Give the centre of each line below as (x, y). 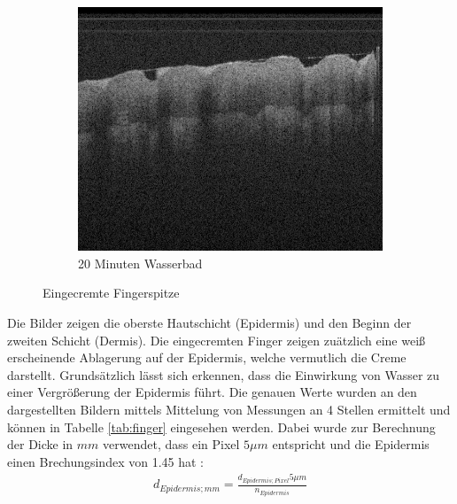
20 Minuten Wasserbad (140, 263)
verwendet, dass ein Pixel (171, 444)
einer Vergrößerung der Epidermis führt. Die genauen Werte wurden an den (212, 392)
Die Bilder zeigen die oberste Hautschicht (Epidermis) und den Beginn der (209, 322)
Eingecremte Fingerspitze (111, 293)
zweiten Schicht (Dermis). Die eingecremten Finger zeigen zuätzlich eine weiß (217, 340)
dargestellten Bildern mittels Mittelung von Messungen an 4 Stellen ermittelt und (229, 409)
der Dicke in (40, 444)
